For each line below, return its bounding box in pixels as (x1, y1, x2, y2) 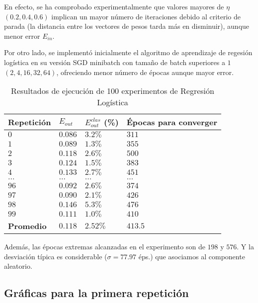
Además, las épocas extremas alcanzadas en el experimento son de (4, 241, 205, 252)
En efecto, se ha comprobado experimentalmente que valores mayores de (4, 1, 224, 11)
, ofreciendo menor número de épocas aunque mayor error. (56, 67, 234, 77)
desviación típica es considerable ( (4, 251, 107, 261)
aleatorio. (4, 261, 32, 271)
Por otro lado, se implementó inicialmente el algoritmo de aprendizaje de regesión (4, 47, 253, 58)
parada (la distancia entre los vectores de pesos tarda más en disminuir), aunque (4, 21, 250, 31)
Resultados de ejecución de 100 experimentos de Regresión (11, 85, 214, 97)
